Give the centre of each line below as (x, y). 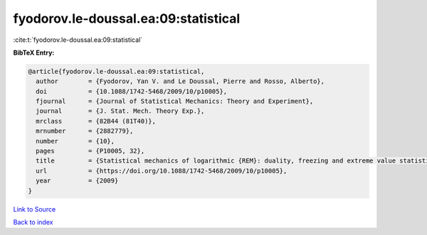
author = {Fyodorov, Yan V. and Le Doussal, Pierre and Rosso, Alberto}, (180, 81)
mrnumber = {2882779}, (85, 131)
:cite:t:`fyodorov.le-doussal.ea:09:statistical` (78, 40)
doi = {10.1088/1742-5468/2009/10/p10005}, (132, 91)
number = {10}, (75, 141)
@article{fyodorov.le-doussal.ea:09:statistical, (116, 71)
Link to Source (35, 209)
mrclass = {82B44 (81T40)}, (96, 121)
